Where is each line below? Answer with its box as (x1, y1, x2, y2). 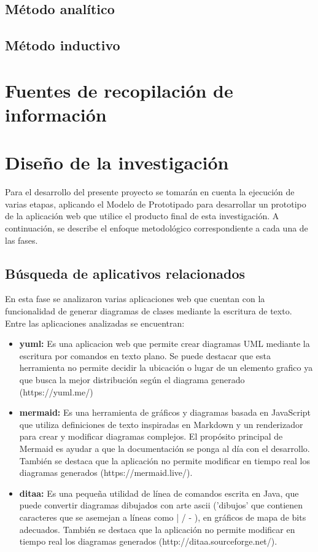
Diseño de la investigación (5, 150, 229, 175)
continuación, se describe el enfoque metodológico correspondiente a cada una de (5, 222, 308, 235)
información (5, 101, 107, 126)
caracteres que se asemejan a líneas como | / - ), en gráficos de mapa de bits (19, 510, 306, 523)
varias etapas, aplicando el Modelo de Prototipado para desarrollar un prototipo (5, 197, 306, 210)
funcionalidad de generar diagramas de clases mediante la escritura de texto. (5, 305, 292, 317)
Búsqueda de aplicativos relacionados (5, 263, 246, 282)
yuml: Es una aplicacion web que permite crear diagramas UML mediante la (19, 337, 310, 350)
